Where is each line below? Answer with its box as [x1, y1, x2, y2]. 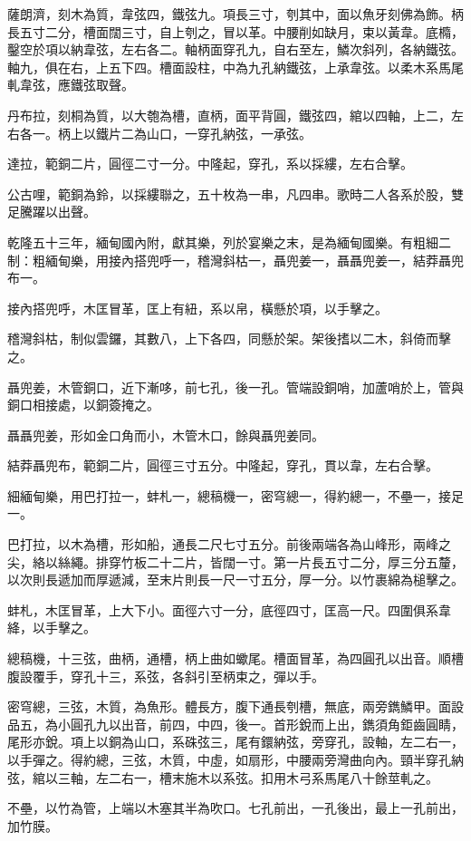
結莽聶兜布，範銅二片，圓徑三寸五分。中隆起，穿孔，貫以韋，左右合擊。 [7, 456, 438, 475]
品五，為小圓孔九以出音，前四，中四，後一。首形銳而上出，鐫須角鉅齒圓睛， [7, 714, 464, 733]
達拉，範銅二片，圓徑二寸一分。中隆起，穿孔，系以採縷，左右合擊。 [7, 154, 413, 173]
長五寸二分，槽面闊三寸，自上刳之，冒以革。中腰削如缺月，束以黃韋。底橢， [7, 22, 464, 41]
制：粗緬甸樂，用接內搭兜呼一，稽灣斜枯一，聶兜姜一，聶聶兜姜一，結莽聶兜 [7, 250, 464, 269]
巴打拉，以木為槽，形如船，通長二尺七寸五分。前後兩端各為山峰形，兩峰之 [7, 535, 451, 554]
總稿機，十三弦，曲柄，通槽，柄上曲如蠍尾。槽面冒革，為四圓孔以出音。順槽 [7, 649, 464, 668]
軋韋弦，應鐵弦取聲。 [7, 75, 134, 94]
